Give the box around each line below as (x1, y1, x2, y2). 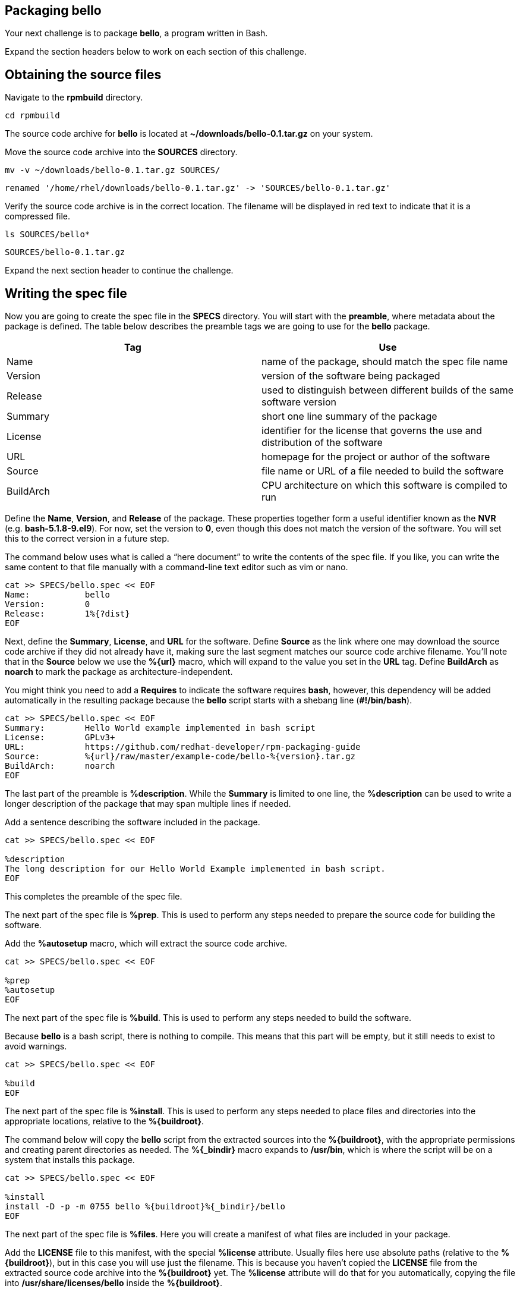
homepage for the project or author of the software (261, 451, 490, 463)
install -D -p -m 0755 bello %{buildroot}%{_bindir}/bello (5, 1202, 286, 1212)
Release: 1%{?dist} (5, 609, 130, 619)
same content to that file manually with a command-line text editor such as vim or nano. (5, 562, 348, 573)
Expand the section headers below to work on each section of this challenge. (5, 46, 307, 57)
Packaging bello (5, 3, 102, 18)
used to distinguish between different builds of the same (261, 384, 514, 397)
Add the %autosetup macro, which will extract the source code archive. (5, 938, 288, 949)
